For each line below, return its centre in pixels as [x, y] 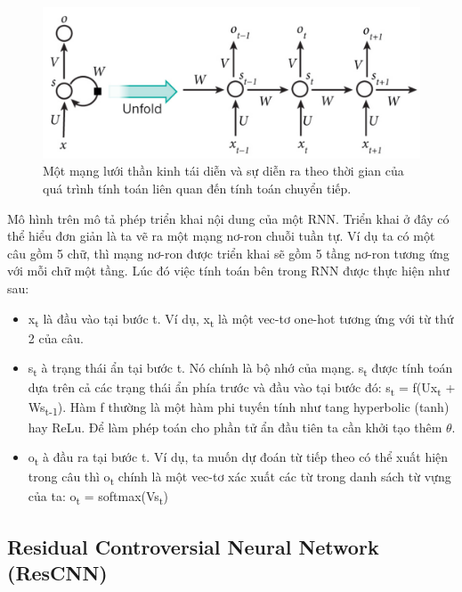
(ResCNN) [57, 573]
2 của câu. [56, 337]
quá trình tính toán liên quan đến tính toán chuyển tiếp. [197, 188]
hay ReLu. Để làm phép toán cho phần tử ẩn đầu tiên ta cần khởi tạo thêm [235, 427]
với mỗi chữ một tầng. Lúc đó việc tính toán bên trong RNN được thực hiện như [228, 271]
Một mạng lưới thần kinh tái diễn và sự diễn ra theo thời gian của [223, 171]
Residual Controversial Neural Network [193, 546]
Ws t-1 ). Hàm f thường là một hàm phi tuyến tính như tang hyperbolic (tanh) [239, 408]
